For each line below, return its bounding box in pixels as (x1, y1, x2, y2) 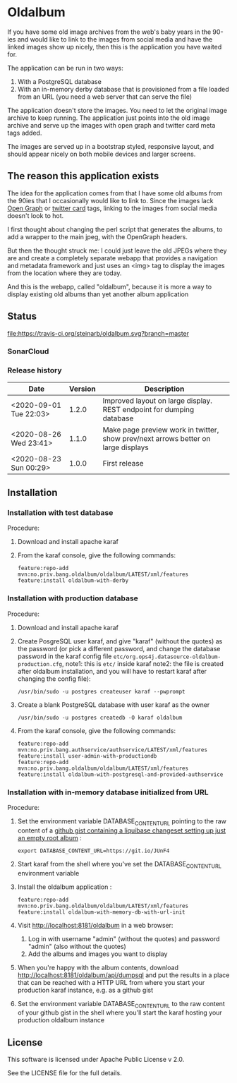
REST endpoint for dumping (102, 404, 195, 414)
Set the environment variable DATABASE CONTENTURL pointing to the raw (17, 817, 227, 827)
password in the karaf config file (17, 652, 112, 660)
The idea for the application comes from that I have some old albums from (7, 188, 223, 198)
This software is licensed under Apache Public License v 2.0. (7, 1055, 185, 1064)
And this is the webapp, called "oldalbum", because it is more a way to (7, 282, 212, 291)
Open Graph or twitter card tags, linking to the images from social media (7, 204, 217, 212)
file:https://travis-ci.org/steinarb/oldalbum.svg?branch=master (7, 329, 189, 337)
